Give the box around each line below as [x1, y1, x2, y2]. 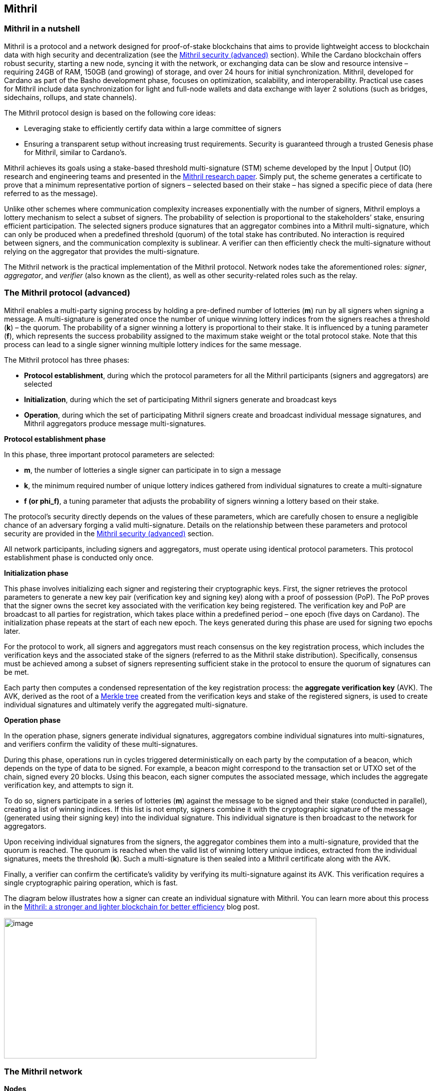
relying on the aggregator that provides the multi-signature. [4, 247, 200, 256]
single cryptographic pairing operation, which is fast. [4, 878, 178, 887]
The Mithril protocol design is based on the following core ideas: [4, 108, 216, 117]
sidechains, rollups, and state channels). [4, 93, 137, 102]
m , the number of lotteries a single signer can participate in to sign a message [24, 465, 281, 474]
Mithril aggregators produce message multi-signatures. [24, 419, 206, 428]
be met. [4, 667, 29, 676]
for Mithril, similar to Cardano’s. [24, 148, 127, 157]
